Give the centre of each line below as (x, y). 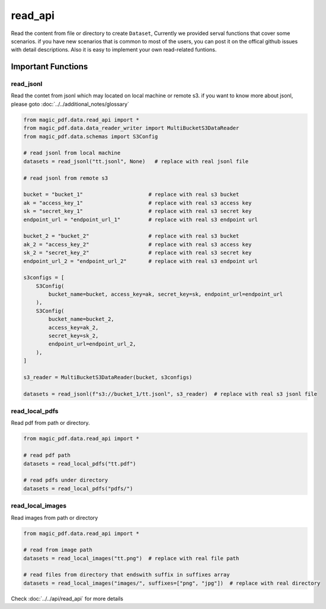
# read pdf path (47, 455)
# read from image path (58, 550)
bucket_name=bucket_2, (81, 319)
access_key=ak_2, (73, 327)
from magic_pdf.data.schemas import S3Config (91, 136)
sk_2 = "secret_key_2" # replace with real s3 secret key (138, 253)
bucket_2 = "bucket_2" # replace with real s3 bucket (131, 236)
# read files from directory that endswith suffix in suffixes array (127, 575)
